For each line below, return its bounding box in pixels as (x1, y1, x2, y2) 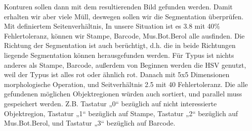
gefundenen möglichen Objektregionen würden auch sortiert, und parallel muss (4, 88, 242, 99)
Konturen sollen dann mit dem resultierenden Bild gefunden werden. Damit (4, 1, 233, 11)
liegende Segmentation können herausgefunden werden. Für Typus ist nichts (4, 49, 234, 60)
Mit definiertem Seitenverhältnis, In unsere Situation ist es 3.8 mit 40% (4, 21, 220, 31)
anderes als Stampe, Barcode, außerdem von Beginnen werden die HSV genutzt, (4, 59, 246, 70)
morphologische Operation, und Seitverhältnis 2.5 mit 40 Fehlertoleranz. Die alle (4, 79, 248, 89)
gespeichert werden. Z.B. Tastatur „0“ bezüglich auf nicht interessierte (4, 98, 217, 108)
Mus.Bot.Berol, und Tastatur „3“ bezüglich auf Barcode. (4, 118, 175, 128)
